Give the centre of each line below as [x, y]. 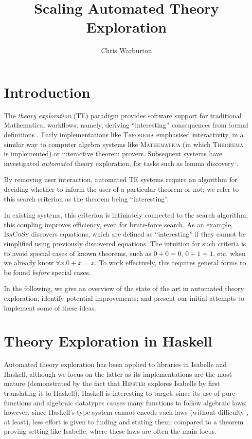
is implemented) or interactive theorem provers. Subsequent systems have [113, 154]
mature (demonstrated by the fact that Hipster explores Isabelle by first [112, 383]
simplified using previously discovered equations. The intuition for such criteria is [125, 243]
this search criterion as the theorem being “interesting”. [86, 198]
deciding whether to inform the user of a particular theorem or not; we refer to [121, 189]
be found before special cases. [47, 272]
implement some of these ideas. [50, 307]
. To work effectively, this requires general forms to [170, 263]
